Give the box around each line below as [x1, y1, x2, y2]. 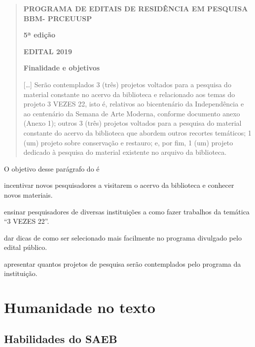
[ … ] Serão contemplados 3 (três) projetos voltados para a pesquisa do [23, 79, 231, 89]
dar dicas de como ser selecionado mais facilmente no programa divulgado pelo [4, 232, 242, 243]
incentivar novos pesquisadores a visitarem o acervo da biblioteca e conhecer [4, 180, 234, 190]
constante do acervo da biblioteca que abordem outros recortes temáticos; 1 [23, 127, 252, 138]
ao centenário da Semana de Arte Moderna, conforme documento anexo [23, 108, 240, 118]
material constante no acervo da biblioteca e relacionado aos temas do [23, 89, 235, 99]
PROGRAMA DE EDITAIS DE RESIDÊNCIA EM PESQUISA [23, 3, 248, 13]
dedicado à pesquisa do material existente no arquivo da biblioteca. [23, 147, 227, 157]
